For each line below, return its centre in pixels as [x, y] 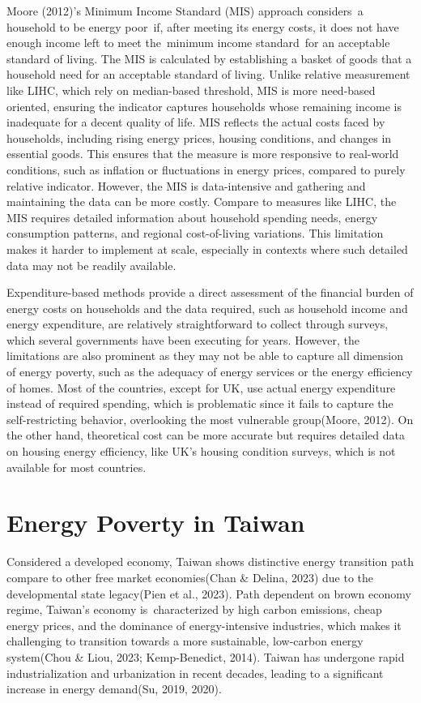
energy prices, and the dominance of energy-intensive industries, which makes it [204, 625]
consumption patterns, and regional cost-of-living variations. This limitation [195, 233]
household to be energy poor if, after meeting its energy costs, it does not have [203, 26]
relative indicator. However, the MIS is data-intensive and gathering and [186, 185]
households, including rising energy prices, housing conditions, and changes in [199, 137]
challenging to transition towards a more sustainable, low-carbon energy [185, 641]
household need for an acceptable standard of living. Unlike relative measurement [208, 74]
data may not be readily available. [91, 265]
